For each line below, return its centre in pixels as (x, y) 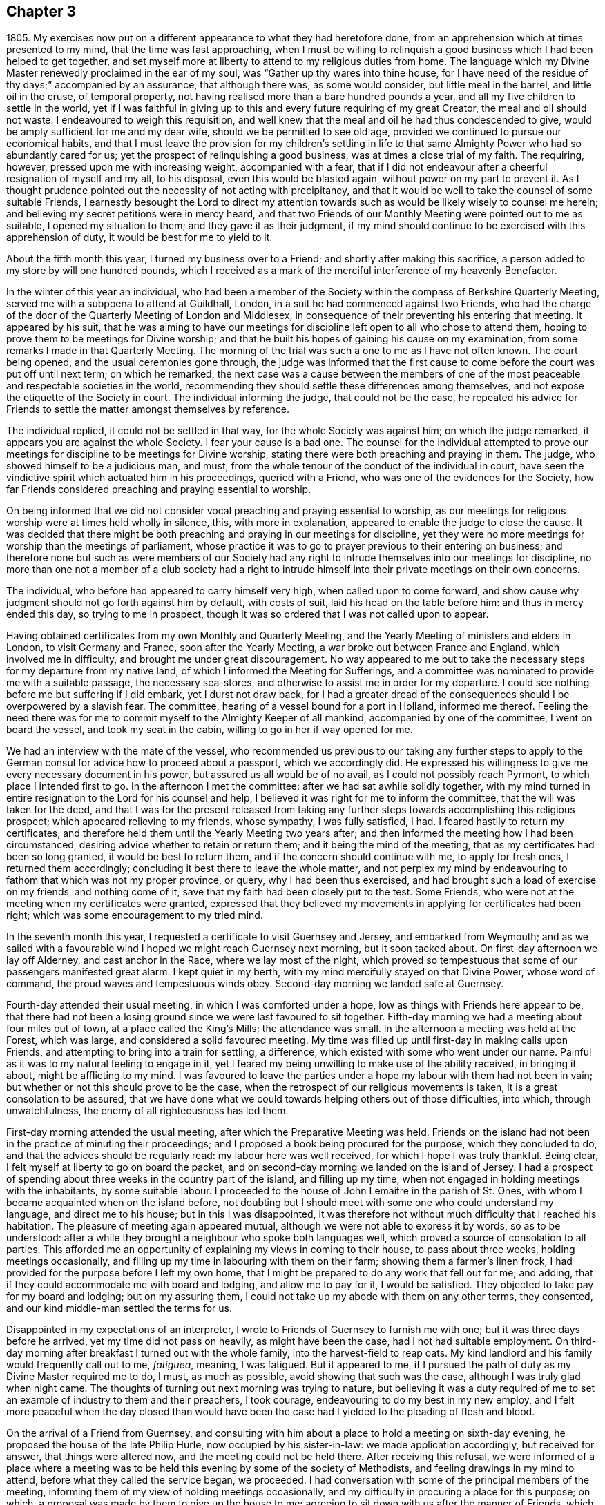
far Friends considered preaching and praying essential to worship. (159, 489)
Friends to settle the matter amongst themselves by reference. (148, 409)
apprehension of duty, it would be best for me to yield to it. (140, 237)
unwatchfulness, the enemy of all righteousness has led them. (147, 1111)
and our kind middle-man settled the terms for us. (119, 1308)
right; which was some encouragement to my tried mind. (135, 915)
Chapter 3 (41, 11)
